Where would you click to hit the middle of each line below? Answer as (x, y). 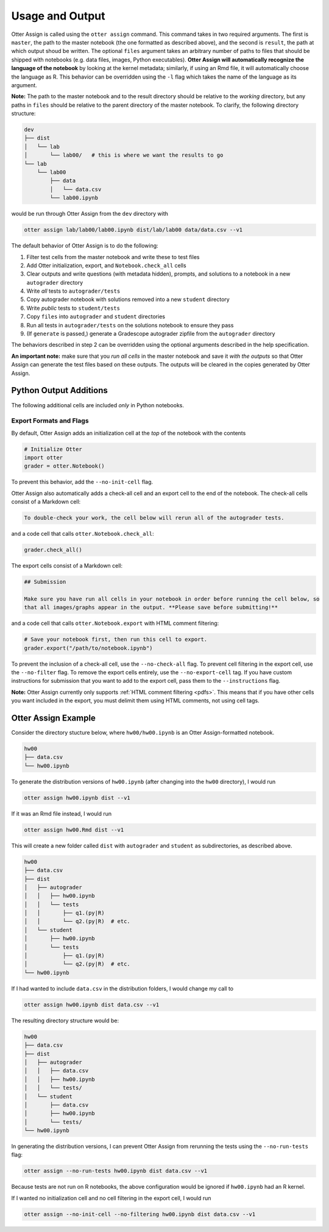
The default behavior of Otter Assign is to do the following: (85, 246)
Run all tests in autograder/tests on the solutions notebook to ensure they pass (130, 325)
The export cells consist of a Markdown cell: (67, 566)
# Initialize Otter (53, 449)
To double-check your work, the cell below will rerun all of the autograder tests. (154, 518)
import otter (44, 458)
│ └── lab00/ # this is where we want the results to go (124, 155)
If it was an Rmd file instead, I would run (62, 813)
